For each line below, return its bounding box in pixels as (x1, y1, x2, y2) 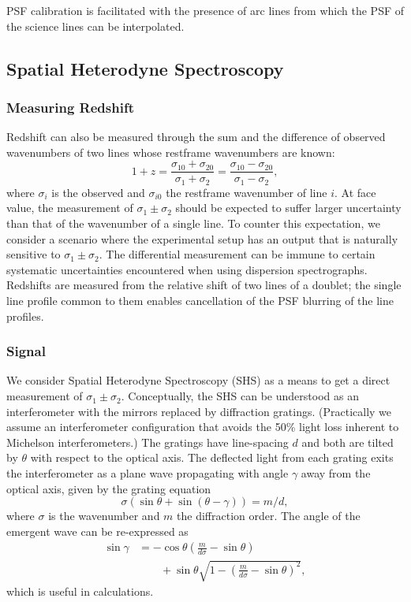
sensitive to (6, 246, 61, 262)
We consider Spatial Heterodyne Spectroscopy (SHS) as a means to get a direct (6, 372, 390, 388)
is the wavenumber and (48, 507, 160, 524)
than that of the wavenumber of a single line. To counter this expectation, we (6, 215, 380, 232)
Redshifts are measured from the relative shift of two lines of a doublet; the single (6, 277, 402, 293)
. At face (334, 184, 376, 200)
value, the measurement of (6, 199, 133, 216)
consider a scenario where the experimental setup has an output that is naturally (6, 230, 398, 247)
